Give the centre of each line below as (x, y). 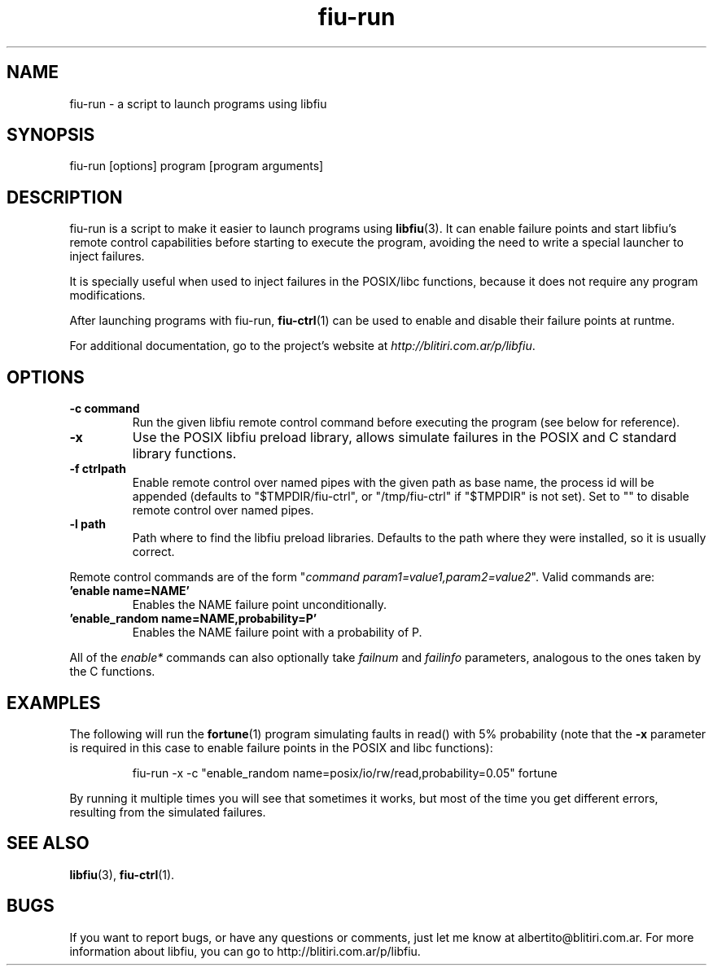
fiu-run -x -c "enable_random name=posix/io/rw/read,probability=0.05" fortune (345, 773)
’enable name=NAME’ (129, 591)
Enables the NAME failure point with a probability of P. (277, 633)
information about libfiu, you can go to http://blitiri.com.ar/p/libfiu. (245, 951)
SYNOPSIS (51, 135)
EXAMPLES (54, 703)
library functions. (184, 454)
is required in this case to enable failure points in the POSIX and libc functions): (281, 747)
